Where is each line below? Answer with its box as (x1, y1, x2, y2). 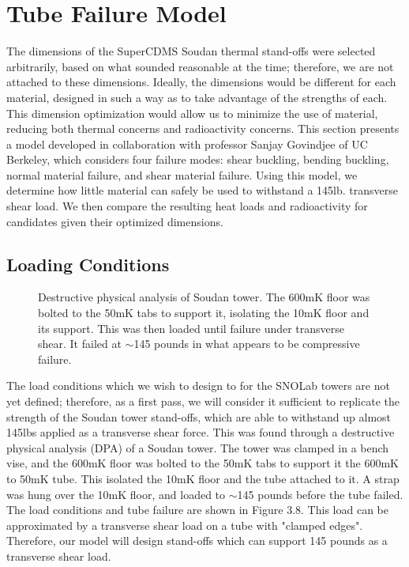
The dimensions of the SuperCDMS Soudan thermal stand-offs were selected (6, 43, 376, 59)
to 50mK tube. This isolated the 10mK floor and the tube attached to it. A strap (6, 470, 400, 486)
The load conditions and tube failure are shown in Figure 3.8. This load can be (6, 501, 388, 518)
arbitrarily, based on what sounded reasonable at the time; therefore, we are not (6, 58, 394, 74)
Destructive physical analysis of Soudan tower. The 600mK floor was (38, 289, 370, 305)
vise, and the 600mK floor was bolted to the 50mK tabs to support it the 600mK (6, 455, 399, 471)
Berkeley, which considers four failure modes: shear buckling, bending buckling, (6, 151, 389, 168)
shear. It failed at (38, 335, 122, 352)
